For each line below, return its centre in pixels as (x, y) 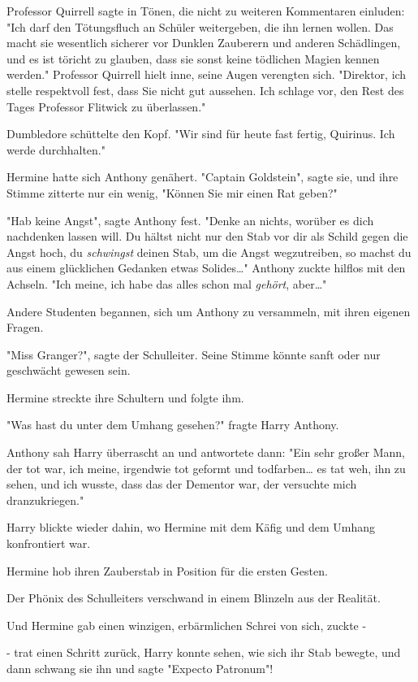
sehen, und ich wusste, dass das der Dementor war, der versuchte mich (182, 484)
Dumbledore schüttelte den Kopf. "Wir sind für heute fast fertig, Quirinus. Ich (201, 134)
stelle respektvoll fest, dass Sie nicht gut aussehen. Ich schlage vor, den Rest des (205, 90)
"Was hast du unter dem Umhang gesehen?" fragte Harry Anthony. (173, 425)
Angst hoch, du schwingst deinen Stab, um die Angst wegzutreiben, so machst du (209, 252)
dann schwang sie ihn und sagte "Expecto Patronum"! (140, 668)
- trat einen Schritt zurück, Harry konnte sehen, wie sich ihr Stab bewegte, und (204, 652)
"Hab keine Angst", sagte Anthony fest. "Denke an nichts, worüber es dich (190, 220)
